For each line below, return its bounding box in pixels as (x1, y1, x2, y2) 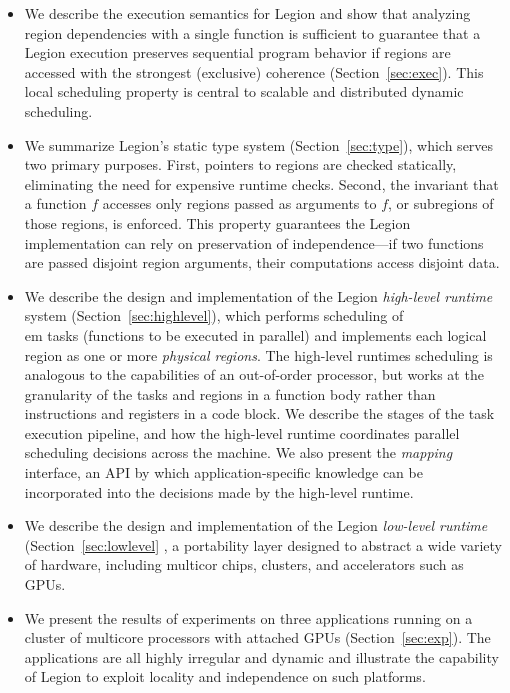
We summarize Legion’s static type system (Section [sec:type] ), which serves (24, 134, 494, 155)
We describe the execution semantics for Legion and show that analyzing (24, 3, 471, 23)
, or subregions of (388, 193, 494, 214)
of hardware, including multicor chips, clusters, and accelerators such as (24, 554, 464, 575)
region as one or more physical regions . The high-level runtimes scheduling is (24, 344, 493, 365)
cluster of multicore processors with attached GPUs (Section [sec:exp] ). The (24, 627, 491, 648)
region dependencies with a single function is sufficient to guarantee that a (24, 22, 481, 43)
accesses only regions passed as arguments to (102, 193, 377, 214)
